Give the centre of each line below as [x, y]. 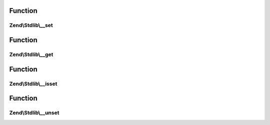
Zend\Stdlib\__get [31, 54]
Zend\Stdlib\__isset [33, 84]
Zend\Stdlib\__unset [34, 113]
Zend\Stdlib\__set [31, 25]
